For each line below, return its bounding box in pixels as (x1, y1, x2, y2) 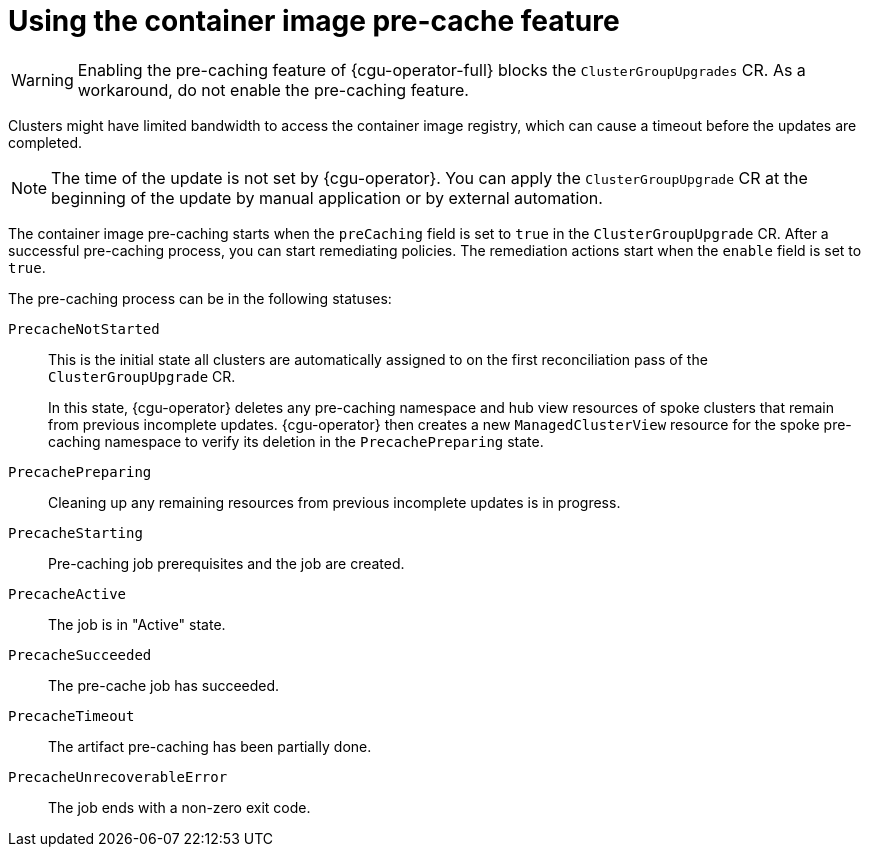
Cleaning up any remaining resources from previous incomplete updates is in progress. (48, 493, 621, 511)
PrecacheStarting (8, 524, 143, 541)
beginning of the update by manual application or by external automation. (51, 187, 603, 208)
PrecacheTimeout (8, 707, 135, 724)
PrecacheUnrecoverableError (8, 768, 228, 785)
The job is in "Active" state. (48, 615, 226, 633)
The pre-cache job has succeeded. (48, 676, 280, 694)
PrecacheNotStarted (8, 320, 160, 337)
